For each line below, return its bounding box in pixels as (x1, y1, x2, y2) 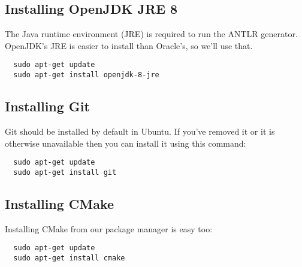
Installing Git (5, 97, 90, 116)
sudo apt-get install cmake (13, 253, 125, 262)
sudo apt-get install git (13, 168, 117, 177)
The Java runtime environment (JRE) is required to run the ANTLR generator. (5, 28, 298, 40)
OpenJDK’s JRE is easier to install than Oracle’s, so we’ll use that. (5, 39, 253, 51)
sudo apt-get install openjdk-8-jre (13, 71, 159, 80)
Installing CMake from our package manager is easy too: (5, 222, 213, 235)
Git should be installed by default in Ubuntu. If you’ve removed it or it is (5, 125, 275, 137)
